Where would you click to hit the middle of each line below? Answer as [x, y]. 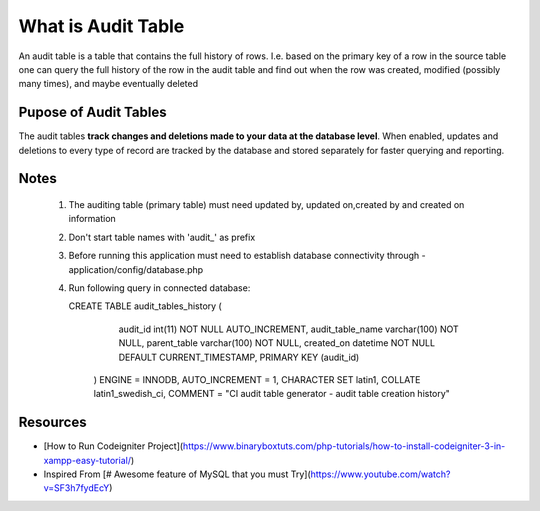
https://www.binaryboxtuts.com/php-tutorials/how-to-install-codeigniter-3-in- [344, 446]
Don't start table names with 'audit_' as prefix [162, 237]
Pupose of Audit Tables [92, 112]
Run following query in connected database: [159, 287]
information [92, 219]
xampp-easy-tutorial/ [87, 460]
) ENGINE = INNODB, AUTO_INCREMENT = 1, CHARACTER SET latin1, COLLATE [257, 379]
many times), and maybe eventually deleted [108, 84]
